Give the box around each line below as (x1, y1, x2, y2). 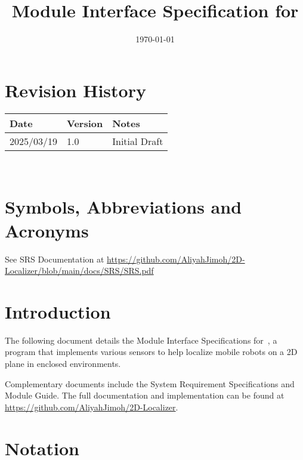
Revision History (5, 78, 146, 102)
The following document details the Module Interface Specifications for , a (5, 334, 277, 346)
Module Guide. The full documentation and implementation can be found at (5, 389, 285, 402)
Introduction (5, 299, 111, 323)
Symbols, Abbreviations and (5, 195, 242, 219)
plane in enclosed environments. (5, 357, 121, 370)
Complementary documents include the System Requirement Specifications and (5, 377, 295, 390)
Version (67, 116, 103, 130)
